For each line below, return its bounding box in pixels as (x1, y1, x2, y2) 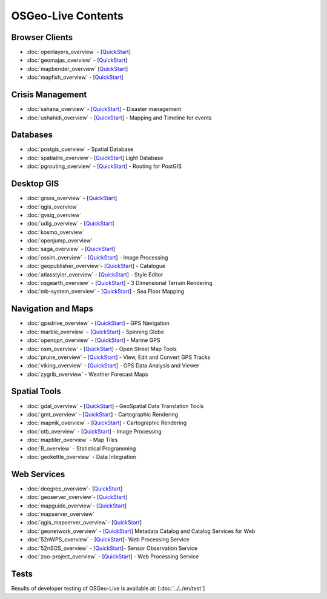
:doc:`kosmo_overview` (26, 228, 85, 236)
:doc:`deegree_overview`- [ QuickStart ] (26, 485, 123, 492)
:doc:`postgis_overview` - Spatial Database (26, 146, 134, 153)
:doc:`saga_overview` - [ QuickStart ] (26, 246, 116, 253)
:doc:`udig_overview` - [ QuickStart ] (26, 220, 114, 227)
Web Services (11, 469, 65, 479)
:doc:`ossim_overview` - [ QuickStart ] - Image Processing (26, 253, 168, 261)
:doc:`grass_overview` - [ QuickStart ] (26, 195, 117, 202)
